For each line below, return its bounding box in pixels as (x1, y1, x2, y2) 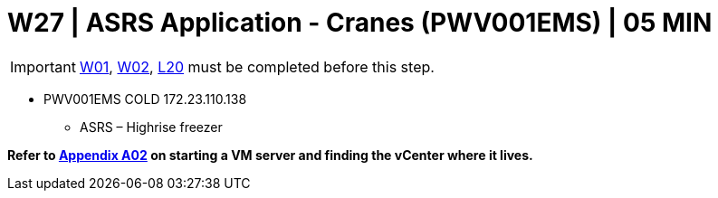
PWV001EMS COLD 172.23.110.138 (43, 90, 247, 107)
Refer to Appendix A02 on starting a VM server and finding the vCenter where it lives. (7, 146, 533, 163)
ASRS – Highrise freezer (80, 118, 223, 135)
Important (10, 57, 76, 76)
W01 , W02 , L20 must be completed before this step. (79, 57, 435, 76)
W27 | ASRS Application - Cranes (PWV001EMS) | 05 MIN (7, 7, 713, 38)
